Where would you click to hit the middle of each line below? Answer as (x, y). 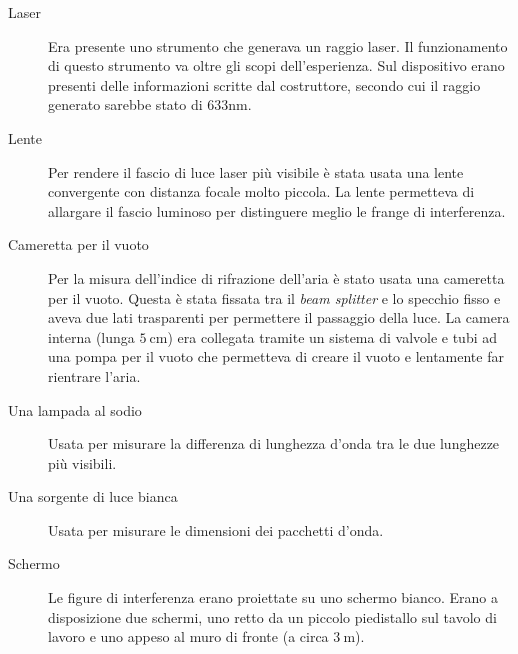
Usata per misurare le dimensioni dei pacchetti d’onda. (216, 529)
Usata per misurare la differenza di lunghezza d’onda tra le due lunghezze (274, 443)
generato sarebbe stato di (125, 104)
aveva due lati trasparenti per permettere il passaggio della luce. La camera (279, 317)
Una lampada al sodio (75, 409)
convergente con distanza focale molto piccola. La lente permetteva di (261, 191)
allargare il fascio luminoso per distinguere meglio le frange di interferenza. (277, 210)
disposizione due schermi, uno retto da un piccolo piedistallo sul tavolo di (272, 616)
